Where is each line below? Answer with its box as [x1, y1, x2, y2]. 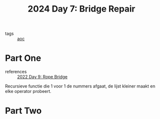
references [5, 69, 27, 74]
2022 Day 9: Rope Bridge [17, 74, 68, 80]
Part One [5, 53, 41, 64]
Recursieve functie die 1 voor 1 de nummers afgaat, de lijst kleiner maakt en [5, 83, 156, 89]
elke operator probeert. [5, 89, 52, 94]
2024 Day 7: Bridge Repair [27, 3, 136, 15]
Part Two [5, 105, 42, 117]
